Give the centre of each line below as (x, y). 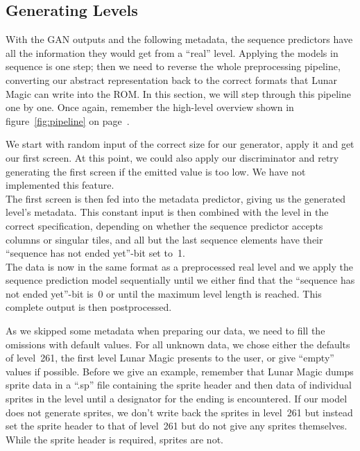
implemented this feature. (60, 185)
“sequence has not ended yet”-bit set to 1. (95, 253)
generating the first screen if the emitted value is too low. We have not (156, 171)
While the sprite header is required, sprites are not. (114, 439)
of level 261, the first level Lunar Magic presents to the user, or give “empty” (170, 358)
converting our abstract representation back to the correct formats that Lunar (171, 79)
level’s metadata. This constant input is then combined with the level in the (167, 212)
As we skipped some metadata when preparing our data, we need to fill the (165, 331)
